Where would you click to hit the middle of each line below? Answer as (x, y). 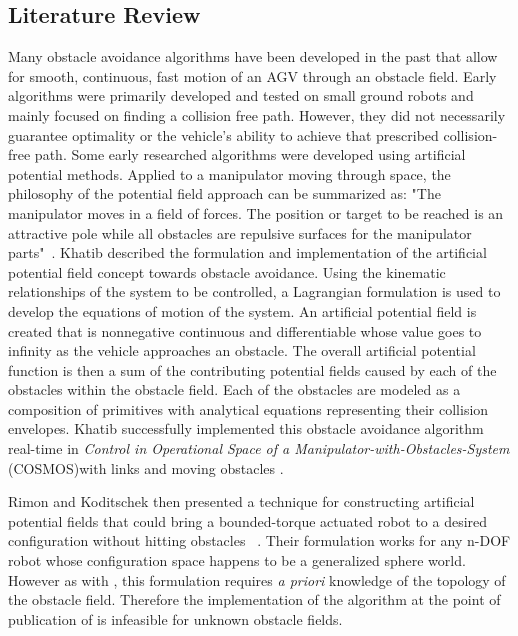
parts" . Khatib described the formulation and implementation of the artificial (247, 252)
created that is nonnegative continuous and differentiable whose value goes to (245, 330)
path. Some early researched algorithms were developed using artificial (250, 154)
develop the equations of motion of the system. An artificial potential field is (242, 310)
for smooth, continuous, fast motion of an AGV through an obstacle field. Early (252, 75)
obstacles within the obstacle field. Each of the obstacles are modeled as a (234, 389)
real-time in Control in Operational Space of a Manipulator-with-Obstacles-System (259, 448)
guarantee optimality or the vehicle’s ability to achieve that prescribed (223, 134)
